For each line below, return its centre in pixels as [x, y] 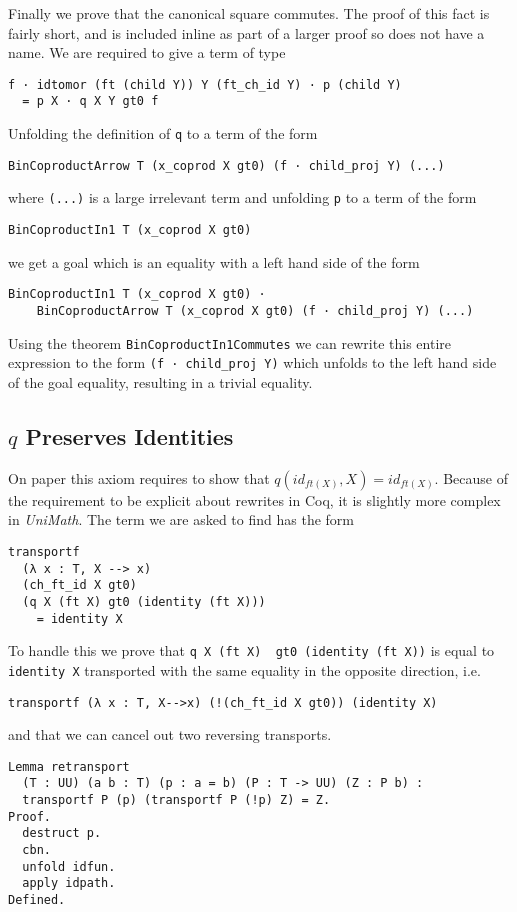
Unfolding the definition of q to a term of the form [163, 133]
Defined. [37, 900]
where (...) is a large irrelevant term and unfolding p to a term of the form [242, 197]
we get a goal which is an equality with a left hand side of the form [214, 261]
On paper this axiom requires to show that [139, 477]
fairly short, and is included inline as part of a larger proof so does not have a [246, 32]
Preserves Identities [129, 435]
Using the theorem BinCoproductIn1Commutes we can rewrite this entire [229, 342]
